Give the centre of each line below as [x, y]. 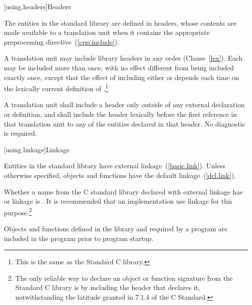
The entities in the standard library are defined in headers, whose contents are [120, 23]
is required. [21, 133]
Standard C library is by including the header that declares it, [108, 287]
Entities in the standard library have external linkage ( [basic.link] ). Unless [115, 166]
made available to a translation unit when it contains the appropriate [107, 32]
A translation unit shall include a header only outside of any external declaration [124, 104]
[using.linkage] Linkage [37, 149]
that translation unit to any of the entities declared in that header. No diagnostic [125, 123]
